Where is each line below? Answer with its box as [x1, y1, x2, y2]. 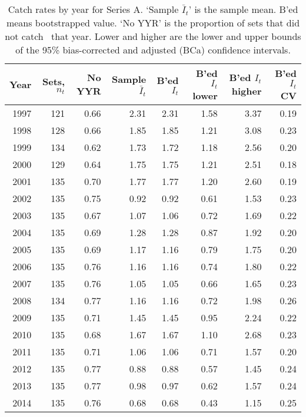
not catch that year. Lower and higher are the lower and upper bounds [5, 29, 301, 43]
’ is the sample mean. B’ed [188, 2, 298, 16]
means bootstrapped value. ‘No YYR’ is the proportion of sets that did [6, 16, 300, 29]
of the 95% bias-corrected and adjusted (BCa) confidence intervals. [15, 43, 291, 56]
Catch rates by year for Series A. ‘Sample [8, 2, 179, 16]
